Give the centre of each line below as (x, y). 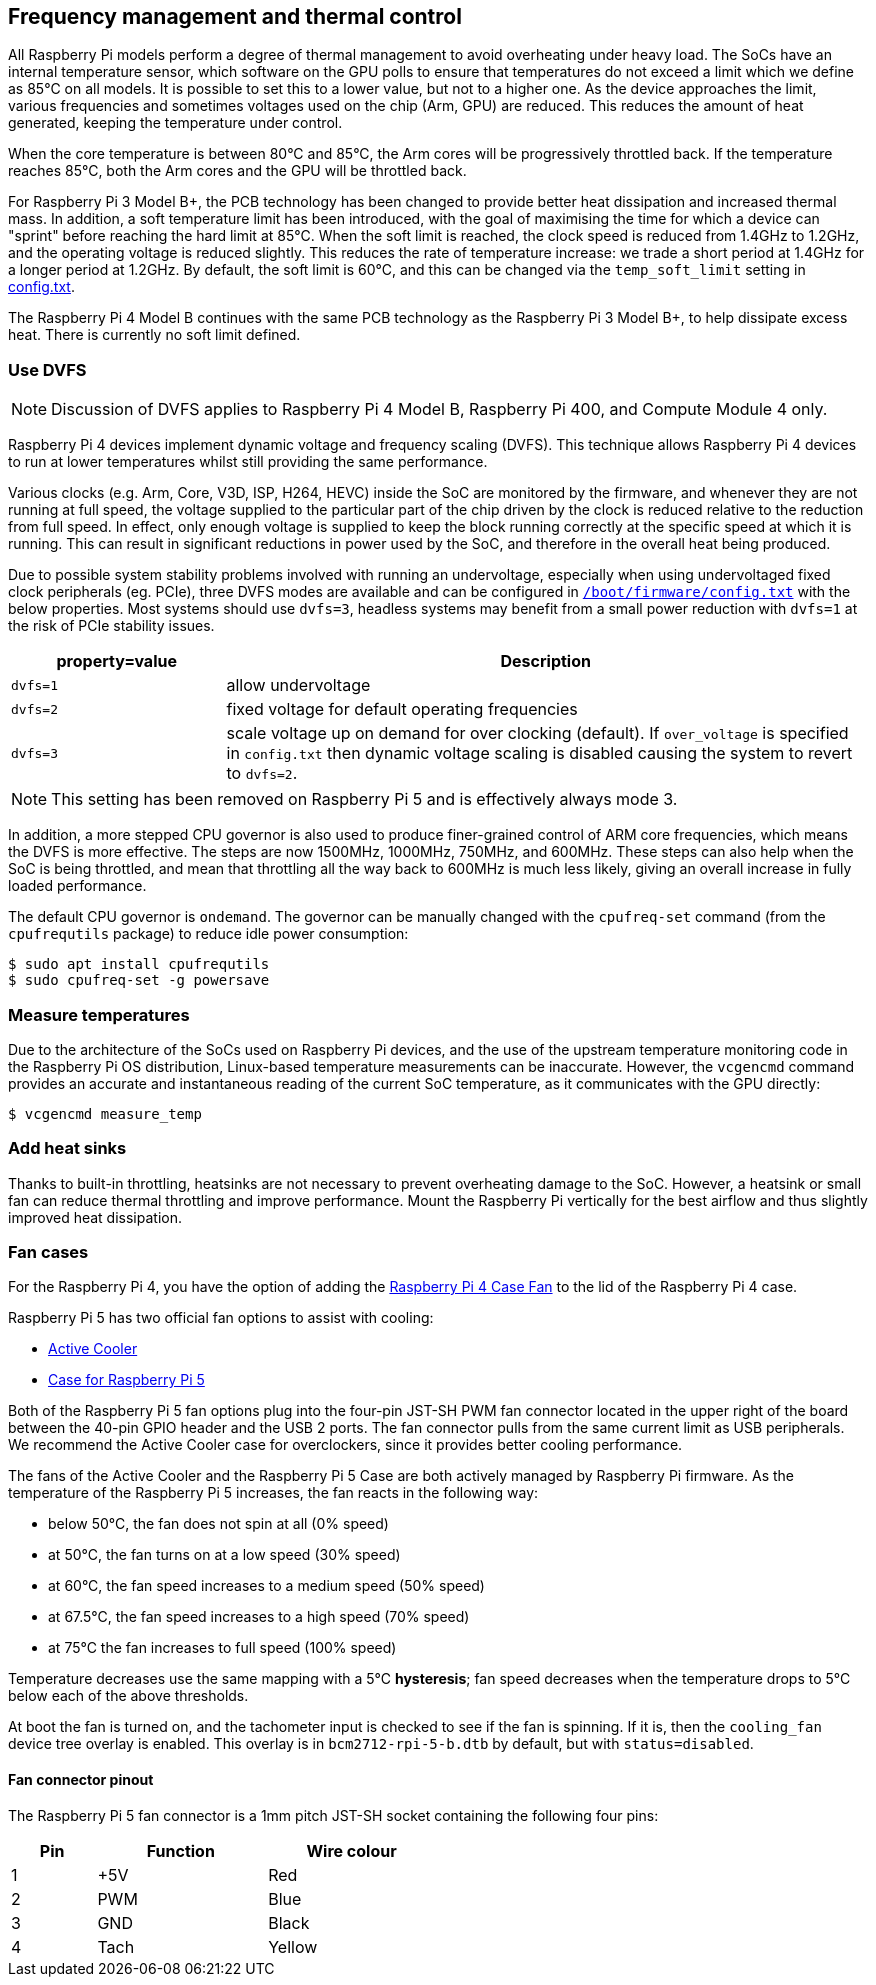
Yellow (293, 1946)
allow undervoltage (298, 685)
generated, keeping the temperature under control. (175, 123)
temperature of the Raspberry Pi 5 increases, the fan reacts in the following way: (273, 1493)
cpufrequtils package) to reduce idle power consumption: (208, 934)
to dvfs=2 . (262, 773)
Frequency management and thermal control (235, 16)
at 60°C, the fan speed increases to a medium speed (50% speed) (266, 1586)
